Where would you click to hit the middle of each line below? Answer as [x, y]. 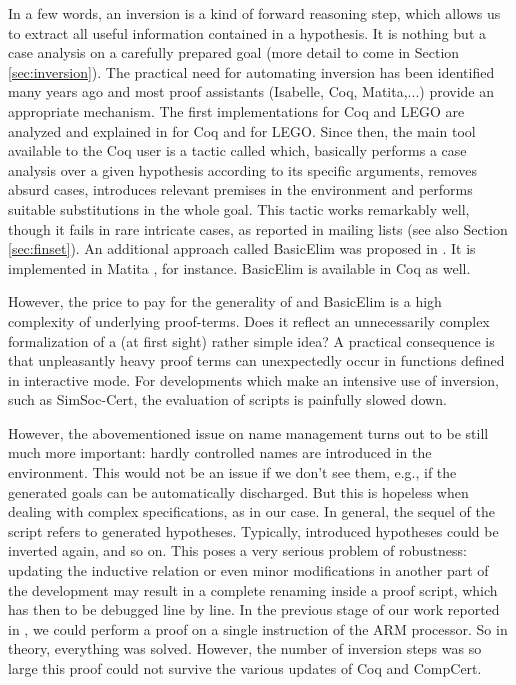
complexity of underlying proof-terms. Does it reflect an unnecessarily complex [249, 320]
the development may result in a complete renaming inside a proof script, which [253, 589]
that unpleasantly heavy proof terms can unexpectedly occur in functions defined [256, 360]
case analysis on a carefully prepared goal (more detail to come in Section [234, 52]
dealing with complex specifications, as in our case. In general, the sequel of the [251, 511]
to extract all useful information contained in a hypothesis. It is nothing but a [247, 32]
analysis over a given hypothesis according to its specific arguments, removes [242, 169]
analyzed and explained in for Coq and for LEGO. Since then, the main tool [242, 130]
